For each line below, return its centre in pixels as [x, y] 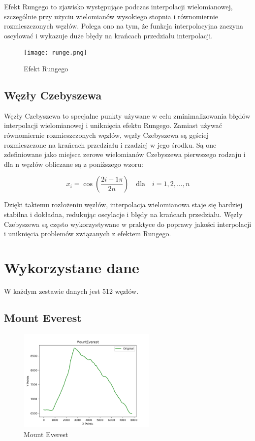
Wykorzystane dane [72, 267]
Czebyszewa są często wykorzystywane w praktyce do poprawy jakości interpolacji [128, 224]
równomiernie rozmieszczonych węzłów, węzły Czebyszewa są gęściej [106, 135]
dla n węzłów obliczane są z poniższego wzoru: [74, 164]
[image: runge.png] [55, 53]
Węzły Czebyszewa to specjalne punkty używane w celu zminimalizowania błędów [127, 115]
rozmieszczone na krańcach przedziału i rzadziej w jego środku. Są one [110, 144]
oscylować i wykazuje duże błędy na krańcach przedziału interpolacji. [109, 35]
